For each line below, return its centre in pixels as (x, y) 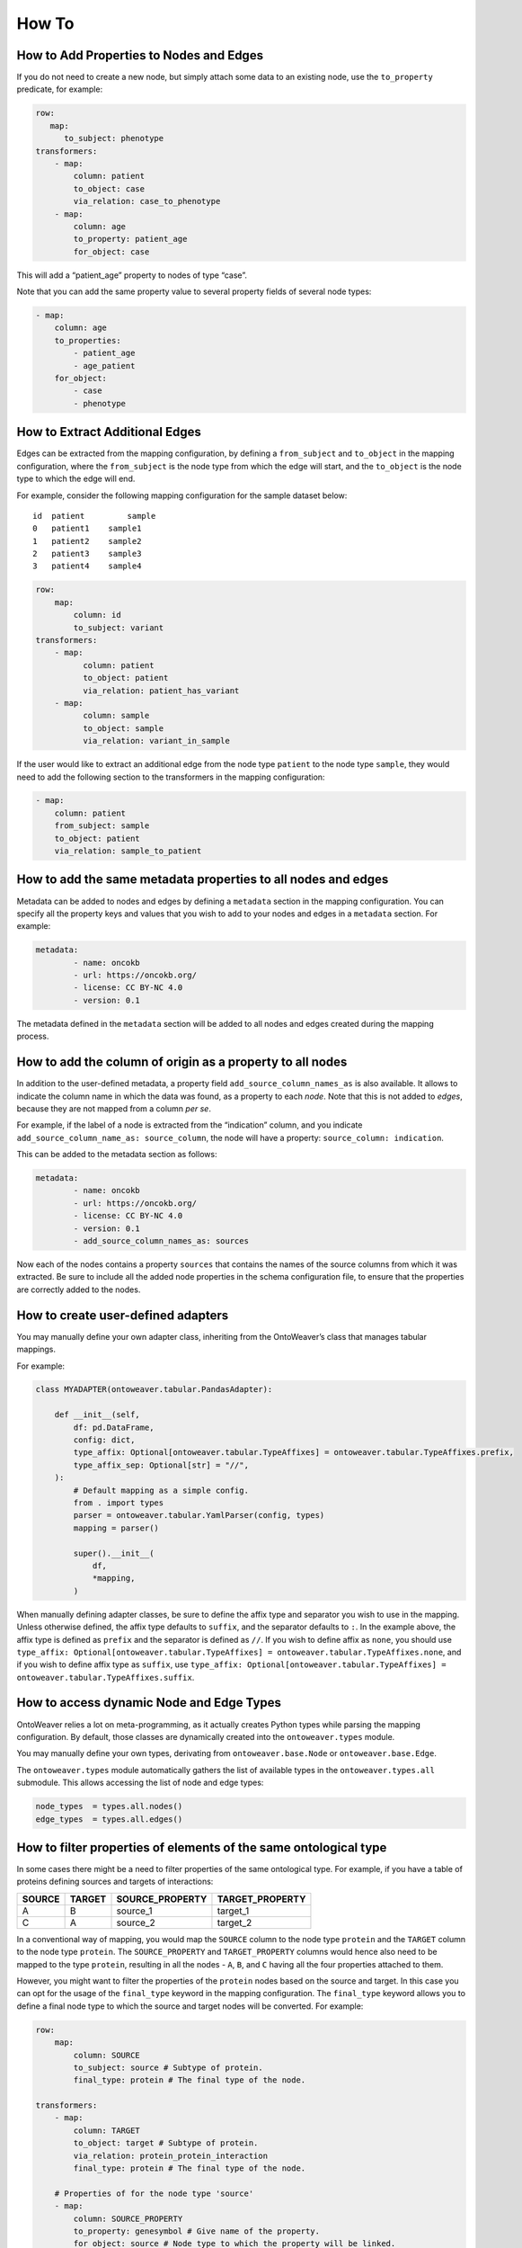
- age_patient (104, 366)
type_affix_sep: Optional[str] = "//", (161, 1465)
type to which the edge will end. (76, 479)
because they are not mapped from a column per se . (114, 1108)
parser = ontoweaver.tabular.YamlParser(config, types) (199, 1516)
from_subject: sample (102, 826)
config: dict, (104, 1440)
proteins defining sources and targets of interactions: (115, 1882)
